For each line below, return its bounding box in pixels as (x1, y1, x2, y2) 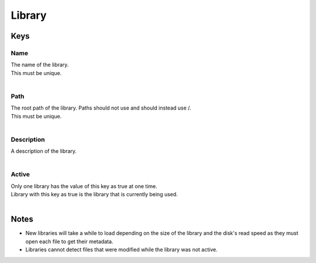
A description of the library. (11, 148, 77, 155)
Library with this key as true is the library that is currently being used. (11, 191, 178, 198)
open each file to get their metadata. (25, 238, 114, 245)
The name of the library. (11, 62, 69, 69)
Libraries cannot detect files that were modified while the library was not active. (25, 246, 218, 253)
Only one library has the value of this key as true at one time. (11, 182, 157, 190)
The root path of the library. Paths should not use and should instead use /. (11, 104, 191, 111)
